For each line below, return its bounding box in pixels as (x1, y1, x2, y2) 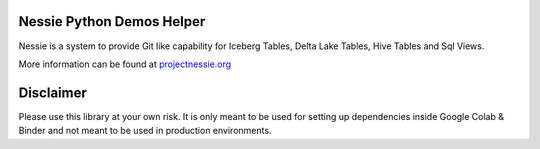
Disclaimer (18, 84, 87, 101)
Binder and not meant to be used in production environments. (18, 125, 272, 137)
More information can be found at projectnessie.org (18, 58, 232, 70)
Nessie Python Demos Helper (18, 13, 206, 30)
